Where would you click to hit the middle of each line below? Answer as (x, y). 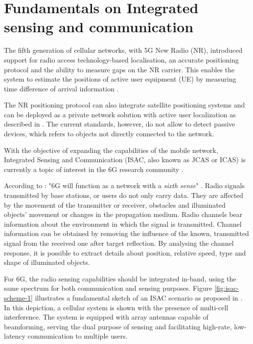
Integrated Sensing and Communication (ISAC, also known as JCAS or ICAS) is (125, 160)
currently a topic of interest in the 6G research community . (94, 169)
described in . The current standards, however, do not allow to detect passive (120, 124)
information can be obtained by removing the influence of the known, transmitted (126, 233)
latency (15, 336)
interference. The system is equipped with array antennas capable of (106, 317)
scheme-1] (18, 297)
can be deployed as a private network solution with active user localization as (120, 114)
